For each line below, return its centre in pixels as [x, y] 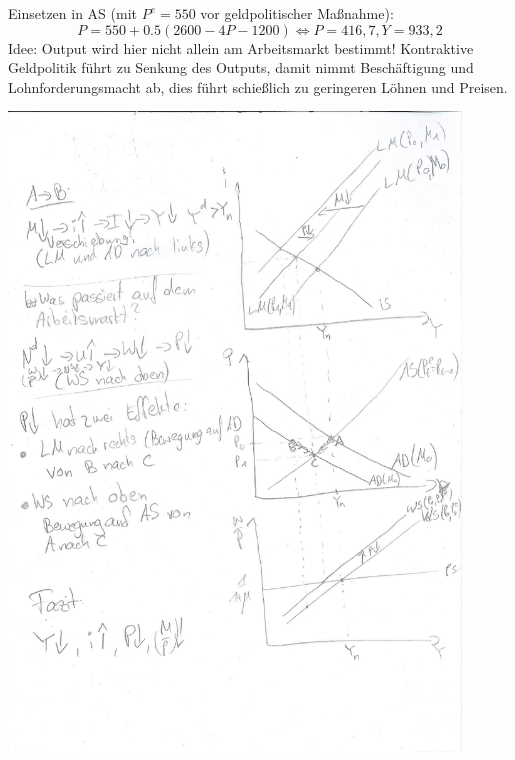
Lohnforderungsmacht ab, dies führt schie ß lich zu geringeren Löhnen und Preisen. [258, 86]
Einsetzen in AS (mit [72, 13]
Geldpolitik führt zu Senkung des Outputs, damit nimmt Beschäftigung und [241, 67]
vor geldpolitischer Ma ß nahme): [297, 13]
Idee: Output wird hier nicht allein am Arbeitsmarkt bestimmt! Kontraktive [241, 47]
